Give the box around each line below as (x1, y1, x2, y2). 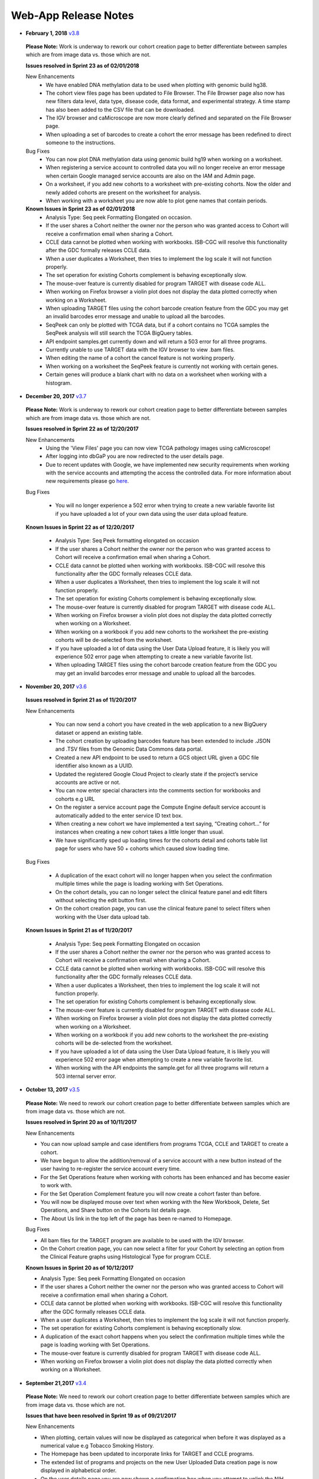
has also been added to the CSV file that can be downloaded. (45, 106, 195, 113)
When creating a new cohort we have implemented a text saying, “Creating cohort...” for (55, 820, 270, 827)
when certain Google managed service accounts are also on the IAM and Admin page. (45, 172, 256, 179)
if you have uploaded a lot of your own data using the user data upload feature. (55, 510, 248, 517)
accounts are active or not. (55, 779, 121, 786)
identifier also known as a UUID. (55, 762, 134, 769)
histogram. (45, 379, 72, 386)
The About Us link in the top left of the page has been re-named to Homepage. (40, 1215, 233, 1222)
